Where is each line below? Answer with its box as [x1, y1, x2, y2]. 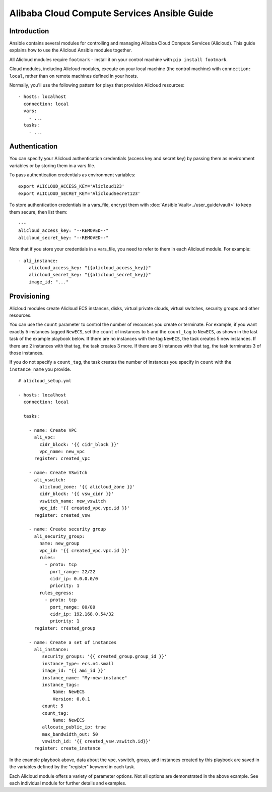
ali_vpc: [34, 434, 56, 440]
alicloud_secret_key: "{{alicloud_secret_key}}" [28, 272, 151, 278]
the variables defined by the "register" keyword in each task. [9, 764, 135, 770]
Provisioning [9, 292, 50, 301]
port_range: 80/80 [50, 604, 96, 610]
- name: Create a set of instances [28, 639, 117, 645]
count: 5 [42, 703, 64, 709]
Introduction [9, 27, 49, 35]
